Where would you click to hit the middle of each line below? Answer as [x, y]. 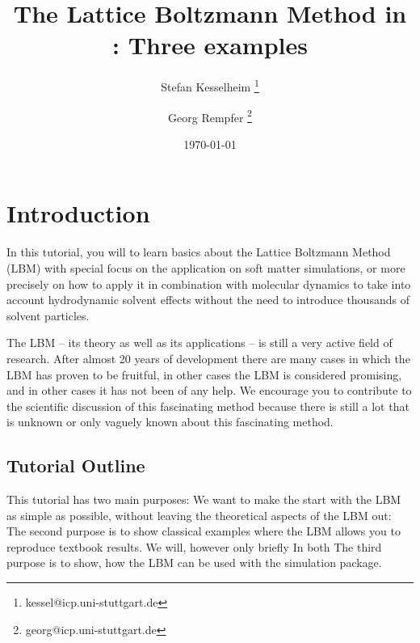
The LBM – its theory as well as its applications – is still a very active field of [199, 343]
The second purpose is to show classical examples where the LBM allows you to [204, 531]
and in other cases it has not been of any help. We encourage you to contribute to [209, 390]
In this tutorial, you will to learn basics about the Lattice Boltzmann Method [199, 252]
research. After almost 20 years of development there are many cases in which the [208, 358]
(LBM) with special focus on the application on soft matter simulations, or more [206, 267]
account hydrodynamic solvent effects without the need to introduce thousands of [208, 300]
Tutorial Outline [76, 465]
